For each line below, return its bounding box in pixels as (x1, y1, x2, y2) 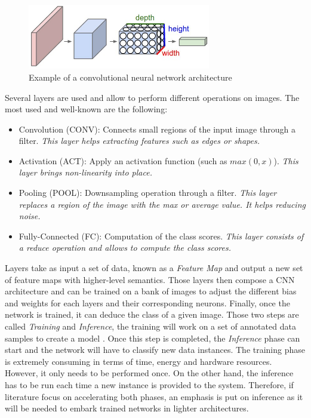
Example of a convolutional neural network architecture (29, 70, 232, 83)
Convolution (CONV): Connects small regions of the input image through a (19, 122, 295, 135)
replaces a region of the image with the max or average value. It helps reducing (19, 198, 306, 210)
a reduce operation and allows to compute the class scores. (19, 241, 231, 254)
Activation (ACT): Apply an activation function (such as (19, 154, 227, 167)
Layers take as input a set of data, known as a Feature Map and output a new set (5, 262, 303, 274)
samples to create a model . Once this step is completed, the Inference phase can (5, 331, 300, 344)
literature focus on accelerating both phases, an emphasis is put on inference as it (5, 390, 303, 402)
